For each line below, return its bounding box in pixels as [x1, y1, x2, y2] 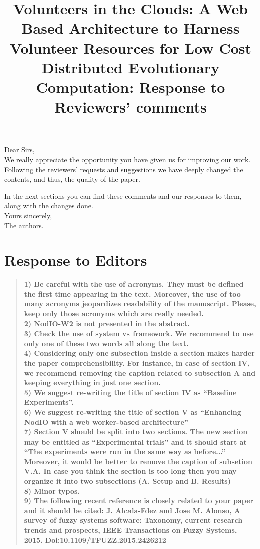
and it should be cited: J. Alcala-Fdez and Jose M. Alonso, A [24, 505, 240, 515]
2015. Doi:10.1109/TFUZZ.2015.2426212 [24, 534, 166, 545]
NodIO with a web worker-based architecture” [24, 416, 188, 427]
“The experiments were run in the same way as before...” [24, 446, 226, 457]
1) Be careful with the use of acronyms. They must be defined [24, 279, 244, 289]
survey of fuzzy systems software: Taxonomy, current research [24, 515, 243, 525]
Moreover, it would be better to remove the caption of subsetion [24, 456, 252, 466]
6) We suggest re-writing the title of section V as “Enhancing [24, 406, 241, 417]
